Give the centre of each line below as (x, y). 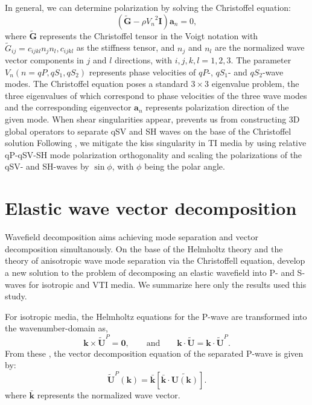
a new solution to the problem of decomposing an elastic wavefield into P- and (150, 272)
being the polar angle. (185, 166)
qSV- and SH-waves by (47, 166)
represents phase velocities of (142, 72)
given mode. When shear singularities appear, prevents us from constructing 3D (152, 119)
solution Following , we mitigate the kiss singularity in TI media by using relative (156, 143)
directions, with (143, 60)
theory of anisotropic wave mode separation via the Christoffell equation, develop (155, 260)
